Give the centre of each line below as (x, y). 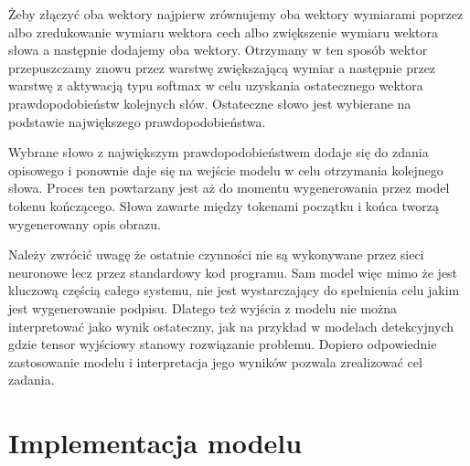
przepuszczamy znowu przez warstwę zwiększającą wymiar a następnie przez (222, 67)
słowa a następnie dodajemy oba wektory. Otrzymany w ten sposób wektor (218, 50)
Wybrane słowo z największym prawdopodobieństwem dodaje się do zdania (219, 152)
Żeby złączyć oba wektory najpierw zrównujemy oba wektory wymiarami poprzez (236, 14)
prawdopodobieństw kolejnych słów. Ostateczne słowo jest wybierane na (210, 103)
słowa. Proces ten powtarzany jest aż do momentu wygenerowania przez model (229, 188)
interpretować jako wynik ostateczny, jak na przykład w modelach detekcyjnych (231, 326)
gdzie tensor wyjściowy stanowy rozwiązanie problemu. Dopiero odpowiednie (223, 344)
